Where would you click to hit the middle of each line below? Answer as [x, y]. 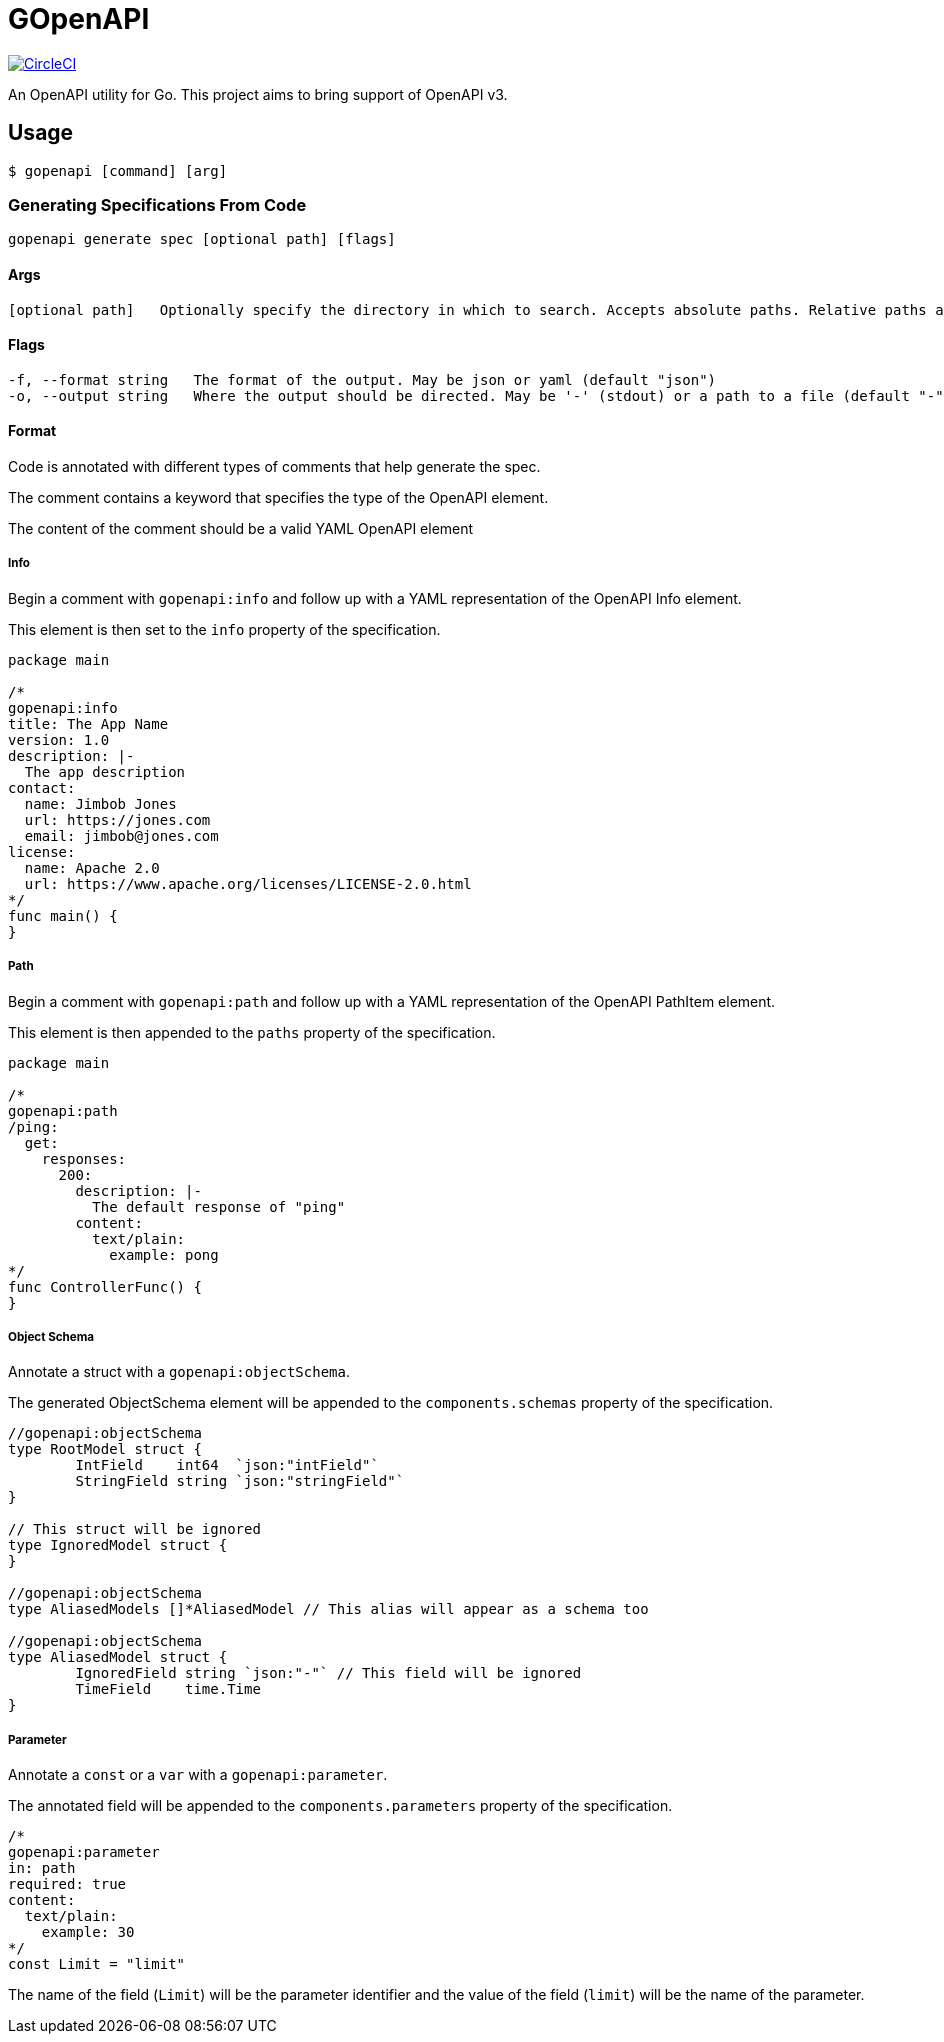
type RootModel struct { [105, 1449]
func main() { [63, 915]
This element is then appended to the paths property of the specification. [252, 1032]
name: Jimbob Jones [100, 803]
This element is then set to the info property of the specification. [224, 629]
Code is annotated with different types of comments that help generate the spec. [274, 466]
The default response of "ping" [219, 1206]
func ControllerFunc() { [105, 1286]
